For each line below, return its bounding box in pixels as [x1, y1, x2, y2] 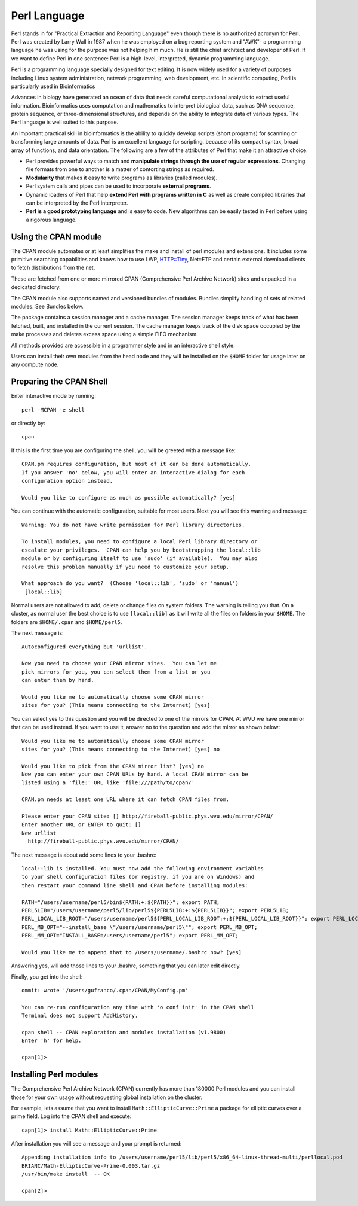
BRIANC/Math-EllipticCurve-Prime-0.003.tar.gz [21, 1162, 161, 1169]
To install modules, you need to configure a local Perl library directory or [21, 538, 258, 545]
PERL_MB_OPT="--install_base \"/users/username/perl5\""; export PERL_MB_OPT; [21, 924, 258, 930]
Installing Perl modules [11, 1070, 98, 1080]
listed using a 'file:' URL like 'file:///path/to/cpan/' [21, 779, 195, 786]
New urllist [21, 829, 57, 836]
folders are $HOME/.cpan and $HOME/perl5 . [11, 618, 122, 625]
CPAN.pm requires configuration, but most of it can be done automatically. [21, 461, 252, 468]
